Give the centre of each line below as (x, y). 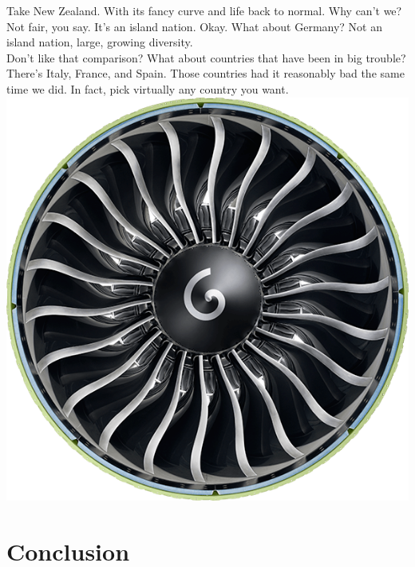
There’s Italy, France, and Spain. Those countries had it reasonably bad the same (206, 73)
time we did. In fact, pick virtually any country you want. (148, 88)
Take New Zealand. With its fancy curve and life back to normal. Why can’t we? (204, 10)
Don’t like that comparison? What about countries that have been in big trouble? (206, 57)
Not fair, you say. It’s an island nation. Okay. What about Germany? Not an (195, 26)
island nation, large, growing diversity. (100, 42)
